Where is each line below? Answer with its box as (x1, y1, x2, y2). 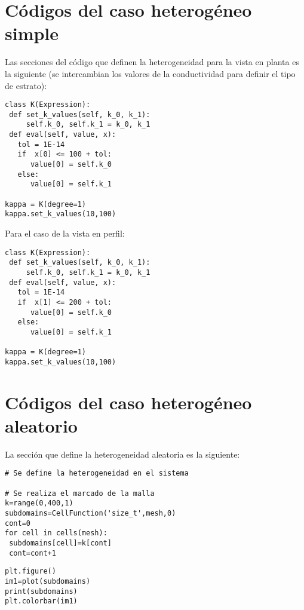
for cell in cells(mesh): (5, 529, 108, 538)
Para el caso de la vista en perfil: (5, 226, 125, 239)
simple (5, 21, 59, 45)
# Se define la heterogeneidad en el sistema (5, 469, 189, 478)
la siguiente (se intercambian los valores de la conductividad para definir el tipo (5, 67, 296, 79)
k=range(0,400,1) (5, 499, 73, 508)
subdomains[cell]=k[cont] (9, 538, 112, 547)
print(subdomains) (5, 587, 78, 596)
